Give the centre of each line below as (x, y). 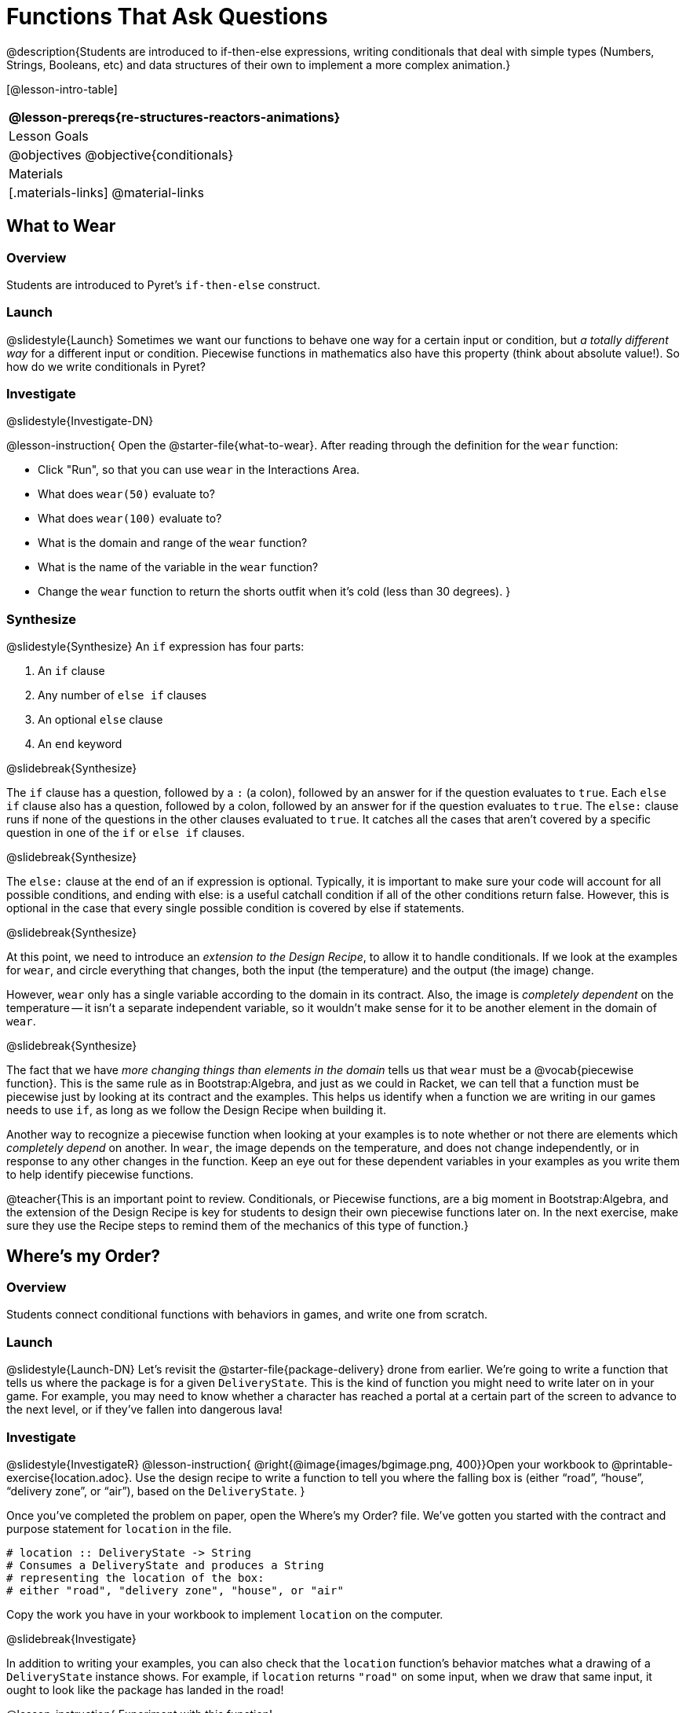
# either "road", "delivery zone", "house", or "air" (175, 1590)
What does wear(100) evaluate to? (130, 519)
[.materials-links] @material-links (106, 192)
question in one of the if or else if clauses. (126, 833)
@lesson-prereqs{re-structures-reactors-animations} (175, 117)
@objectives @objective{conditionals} (121, 154)
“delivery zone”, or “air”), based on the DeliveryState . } (156, 1491)
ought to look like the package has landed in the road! (145, 1689)
